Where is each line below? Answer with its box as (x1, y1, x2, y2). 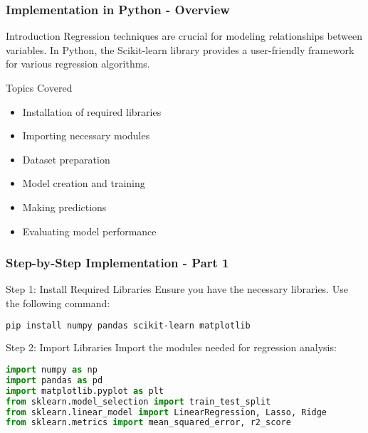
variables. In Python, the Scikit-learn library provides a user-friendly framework (6, 42, 354, 57)
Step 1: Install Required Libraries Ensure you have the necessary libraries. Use (6, 282, 348, 296)
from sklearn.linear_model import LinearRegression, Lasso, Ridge (6, 407, 327, 417)
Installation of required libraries (22, 104, 162, 119)
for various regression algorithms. (6, 56, 150, 71)
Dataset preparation (22, 151, 110, 166)
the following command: (6, 295, 110, 310)
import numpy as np (6, 365, 98, 375)
